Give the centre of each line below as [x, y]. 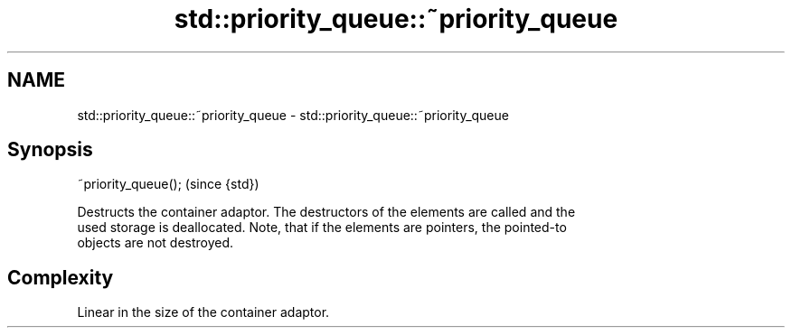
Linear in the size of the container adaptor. [203, 312]
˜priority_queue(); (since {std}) [168, 184]
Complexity [61, 277]
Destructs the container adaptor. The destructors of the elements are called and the [326, 212]
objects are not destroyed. [156, 243]
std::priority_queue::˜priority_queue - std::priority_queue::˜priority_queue [293, 115]
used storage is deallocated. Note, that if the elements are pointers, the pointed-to [322, 228]
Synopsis [50, 150]
